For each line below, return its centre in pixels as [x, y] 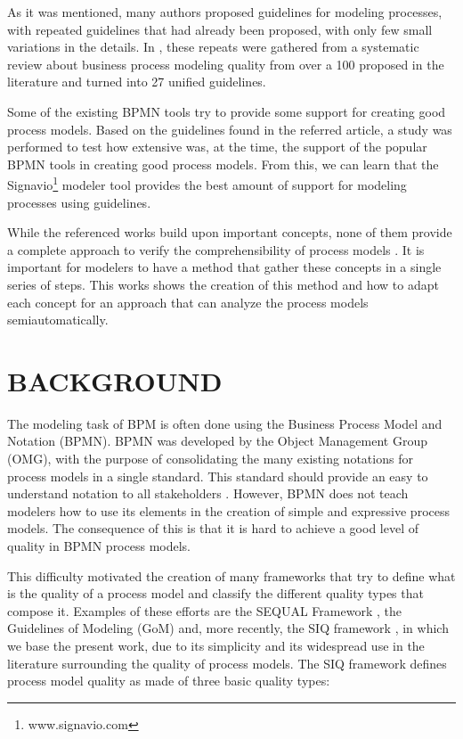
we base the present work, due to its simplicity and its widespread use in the [216, 645]
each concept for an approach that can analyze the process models [188, 302]
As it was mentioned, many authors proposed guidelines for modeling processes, [225, 12]
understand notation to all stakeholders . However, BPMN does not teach [208, 493]
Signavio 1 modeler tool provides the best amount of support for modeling [207, 183]
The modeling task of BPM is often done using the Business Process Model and [225, 423]
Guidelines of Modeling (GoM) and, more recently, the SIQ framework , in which [228, 628]
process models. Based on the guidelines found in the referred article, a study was [230, 129]
